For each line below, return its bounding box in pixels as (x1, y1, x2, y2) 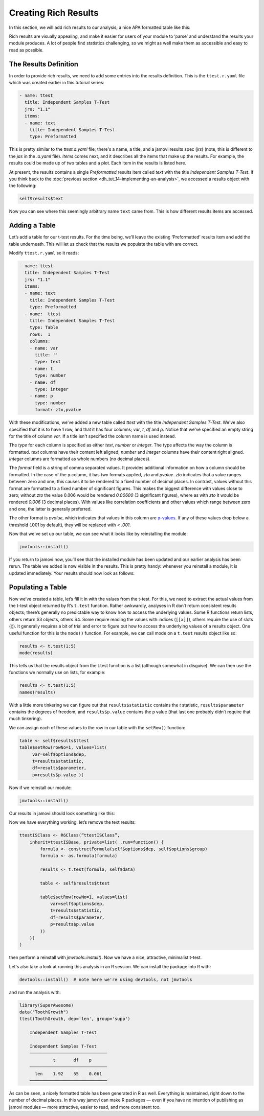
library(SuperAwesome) (19, 1002, 74, 1008)
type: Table (29, 325, 59, 330)
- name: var (29, 345, 59, 351)
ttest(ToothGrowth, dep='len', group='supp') (19, 1016, 131, 1022)
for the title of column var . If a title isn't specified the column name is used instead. (9, 433, 176, 439)
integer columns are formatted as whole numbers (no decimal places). (9, 456, 151, 462)
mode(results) (19, 650, 53, 655)
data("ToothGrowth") (19, 1009, 68, 1015)
